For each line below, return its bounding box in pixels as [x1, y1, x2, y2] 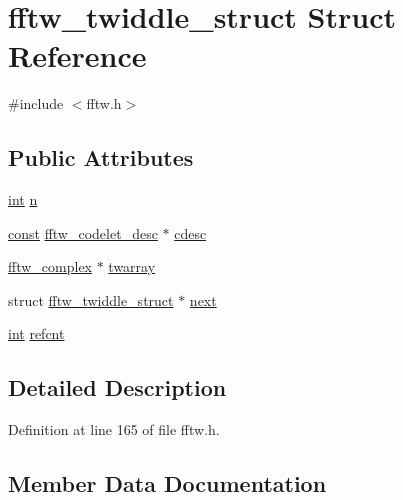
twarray [108, 256, 156, 277]
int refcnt [8, 323, 65, 344]
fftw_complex [8, 256, 92, 277]
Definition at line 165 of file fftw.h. [8, 419, 220, 440]
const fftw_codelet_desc [8, 222, 158, 243]
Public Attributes [8, 142, 194, 173]
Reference [8, 35, 147, 76]
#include [8, 93, 64, 114]
